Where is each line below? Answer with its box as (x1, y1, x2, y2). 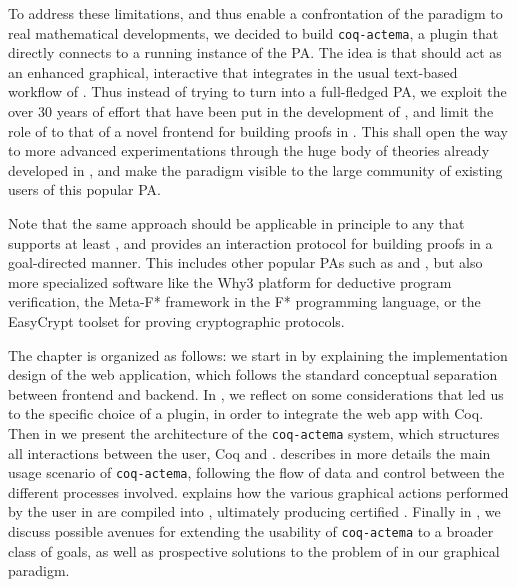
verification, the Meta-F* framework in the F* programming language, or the (8, 291, 481, 312)
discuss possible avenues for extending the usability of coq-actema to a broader (8, 521, 494, 542)
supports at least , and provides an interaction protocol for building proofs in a (8, 232, 493, 253)
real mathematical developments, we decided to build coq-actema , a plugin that (8, 22, 499, 43)
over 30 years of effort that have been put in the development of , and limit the (8, 101, 494, 122)
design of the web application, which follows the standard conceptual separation (8, 364, 498, 385)
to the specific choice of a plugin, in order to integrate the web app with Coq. (8, 403, 484, 424)
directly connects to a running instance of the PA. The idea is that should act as (8, 42, 502, 63)
